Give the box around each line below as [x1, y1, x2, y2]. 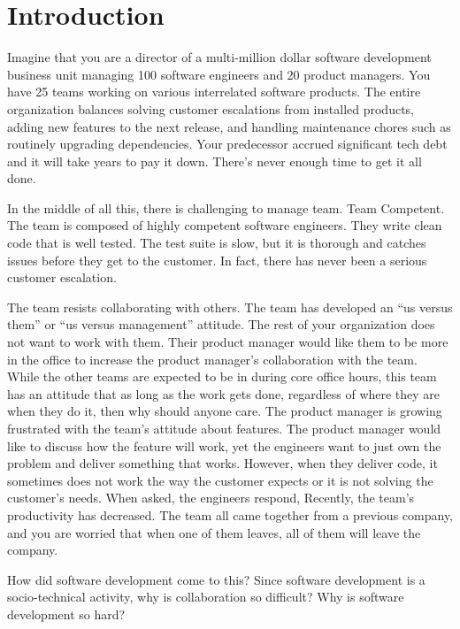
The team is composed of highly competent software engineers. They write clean [7, 216, 442, 234]
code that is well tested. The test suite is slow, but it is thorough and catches [7, 234, 426, 252]
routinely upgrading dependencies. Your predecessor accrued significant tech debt [7, 134, 448, 153]
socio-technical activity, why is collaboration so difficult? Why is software [7, 587, 404, 606]
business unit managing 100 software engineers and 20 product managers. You [7, 65, 431, 83]
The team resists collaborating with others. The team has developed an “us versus [7, 297, 453, 316]
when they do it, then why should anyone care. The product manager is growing [7, 402, 442, 420]
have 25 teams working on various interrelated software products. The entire [7, 82, 421, 101]
